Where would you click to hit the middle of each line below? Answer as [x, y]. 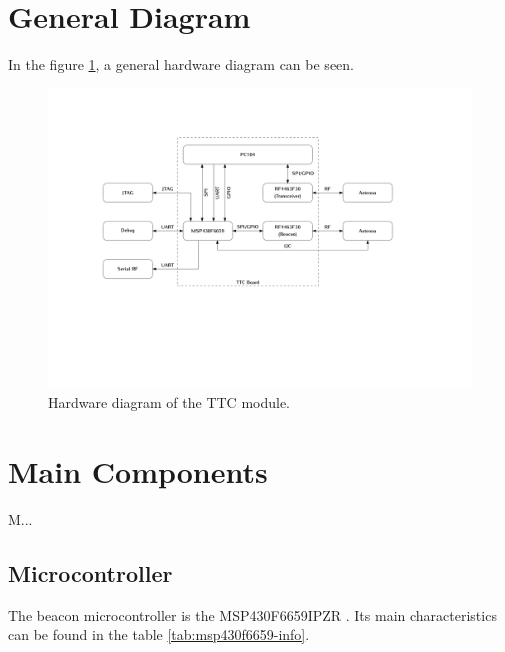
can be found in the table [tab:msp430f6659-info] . [159, 634]
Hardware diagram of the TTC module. [169, 402]
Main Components [138, 470]
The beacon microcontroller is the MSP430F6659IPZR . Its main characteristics [252, 614]
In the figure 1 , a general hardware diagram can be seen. [181, 64]
